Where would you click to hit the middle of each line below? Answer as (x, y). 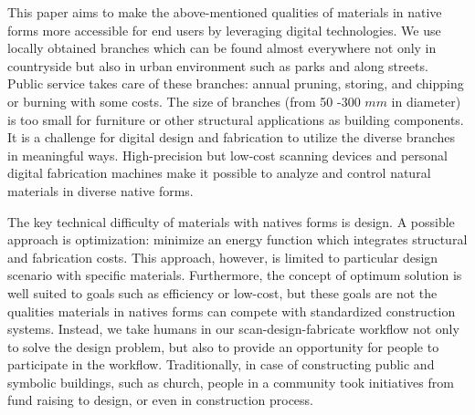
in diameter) (426, 101)
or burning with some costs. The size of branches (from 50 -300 (184, 101)
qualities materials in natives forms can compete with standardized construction (232, 311)
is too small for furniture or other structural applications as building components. (236, 119)
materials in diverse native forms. (100, 190)
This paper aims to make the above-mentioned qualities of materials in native (225, 12)
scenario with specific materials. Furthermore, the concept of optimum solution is (235, 275)
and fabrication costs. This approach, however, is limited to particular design (223, 257)
